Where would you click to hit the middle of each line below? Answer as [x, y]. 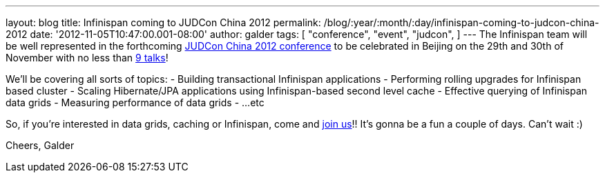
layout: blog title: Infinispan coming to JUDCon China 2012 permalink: [163, 22]
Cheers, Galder [40, 145]
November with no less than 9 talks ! [87, 58]
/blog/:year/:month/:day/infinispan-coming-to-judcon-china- [461, 22]
